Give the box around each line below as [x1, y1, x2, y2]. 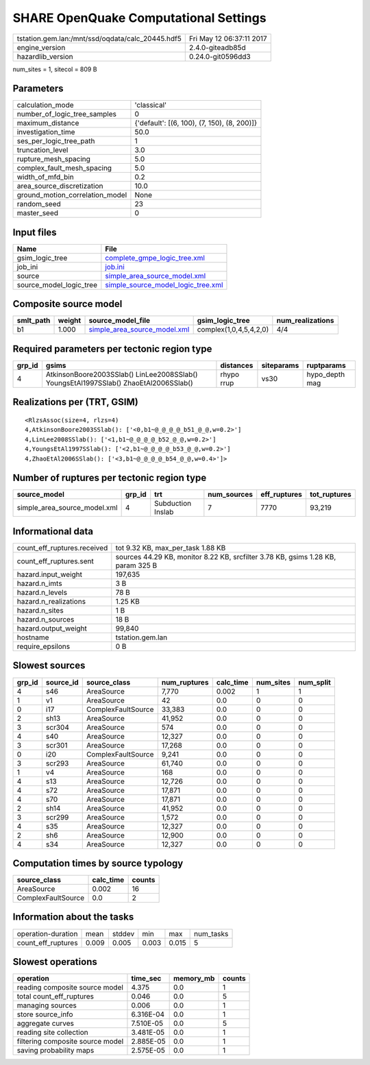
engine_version [16, 42, 66, 52]
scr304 [45, 722, 70, 732]
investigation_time [16, 127, 75, 137]
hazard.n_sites [16, 606, 64, 615]
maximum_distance [16, 119, 79, 128]
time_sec [131, 974, 162, 983]
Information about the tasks [12, 911, 134, 923]
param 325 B [115, 561, 158, 570]
